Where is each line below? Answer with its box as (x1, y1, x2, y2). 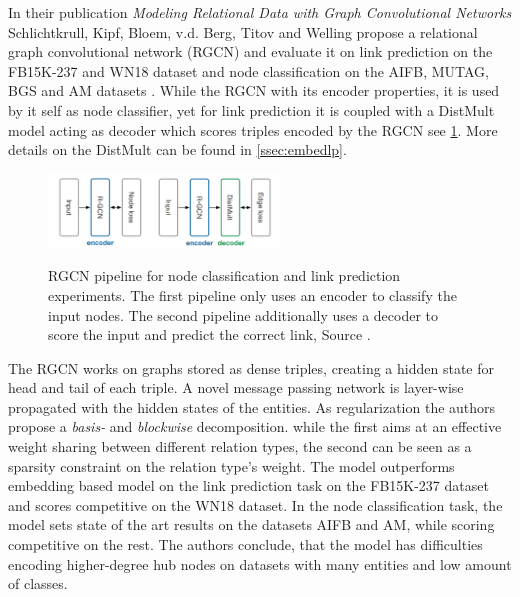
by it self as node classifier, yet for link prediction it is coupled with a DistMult (8, 99, 495, 120)
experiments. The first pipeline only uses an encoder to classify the (48, 284, 457, 305)
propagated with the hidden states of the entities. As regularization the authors (8, 396, 496, 417)
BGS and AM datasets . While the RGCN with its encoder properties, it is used (8, 80, 500, 101)
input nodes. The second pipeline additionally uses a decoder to (48, 304, 439, 325)
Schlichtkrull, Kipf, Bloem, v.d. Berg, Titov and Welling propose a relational (8, 21, 478, 42)
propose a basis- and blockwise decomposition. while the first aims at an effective (8, 416, 502, 437)
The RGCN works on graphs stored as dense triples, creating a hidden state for (8, 357, 494, 378)
